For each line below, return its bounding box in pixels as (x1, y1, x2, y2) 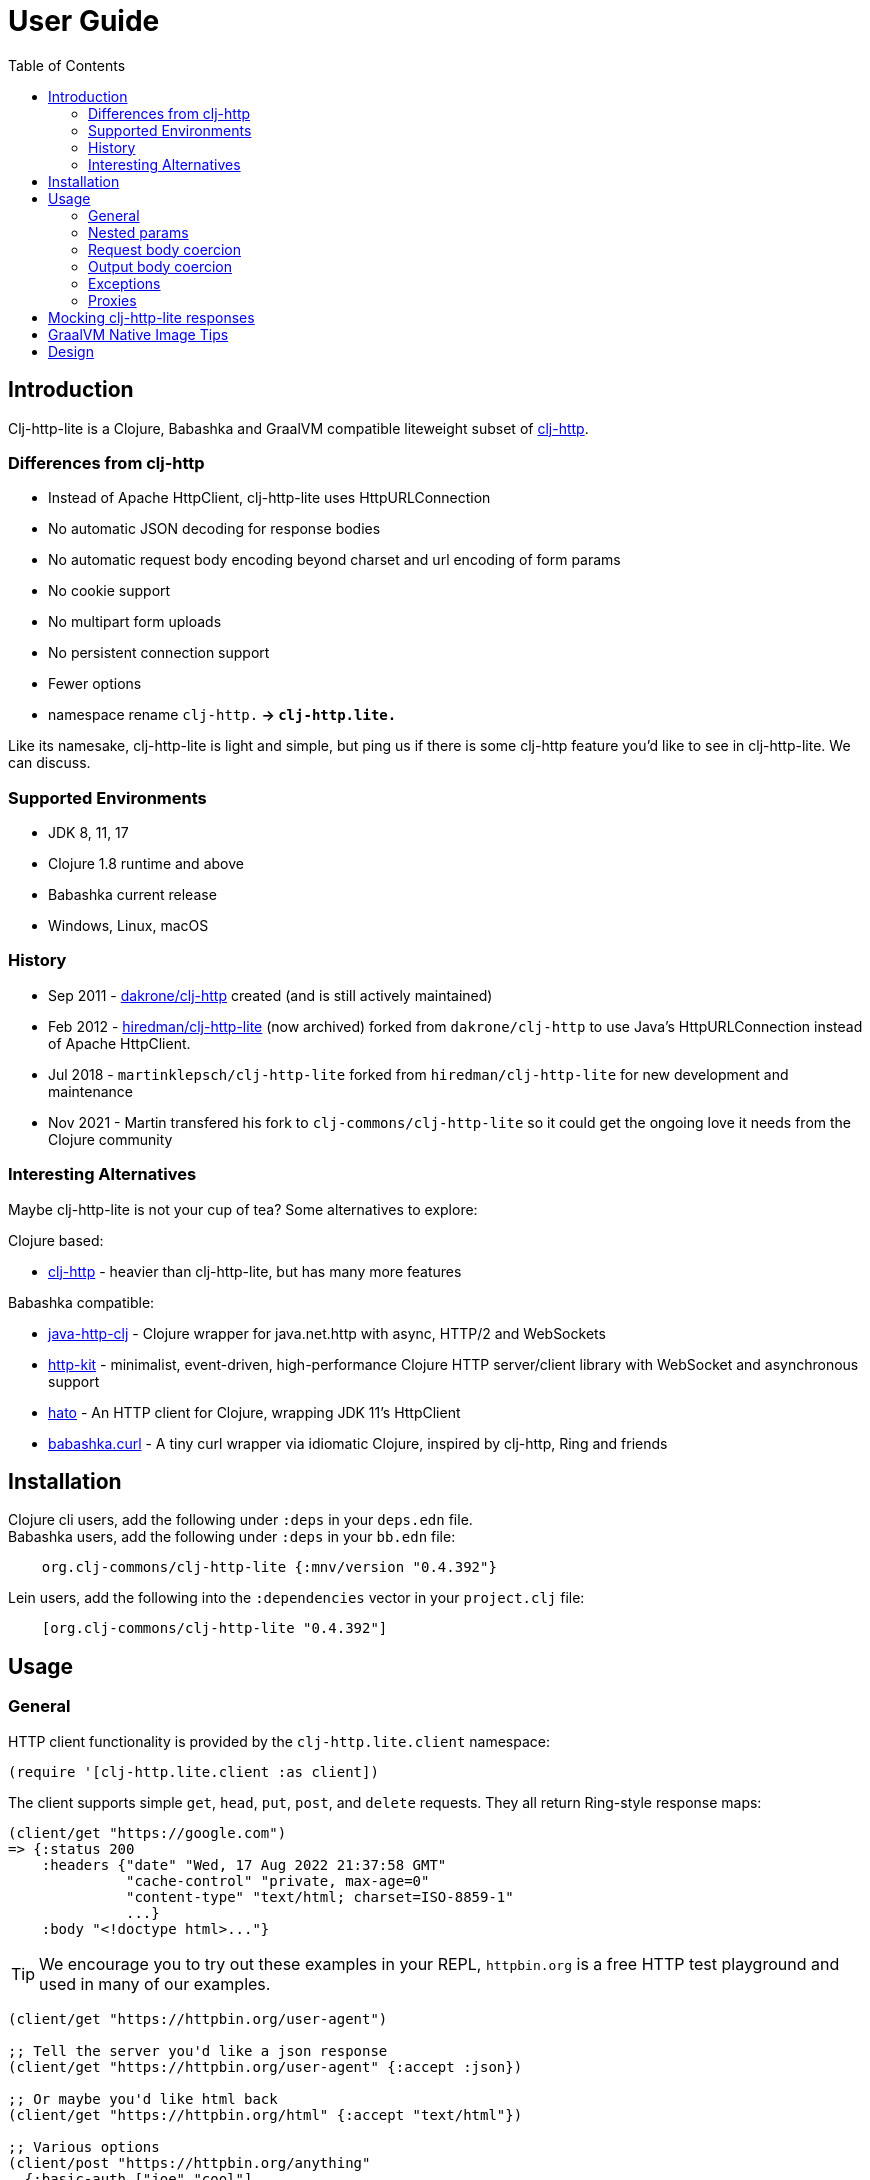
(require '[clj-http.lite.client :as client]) (8, 1763, 379, 1780)
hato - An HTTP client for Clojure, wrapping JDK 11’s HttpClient (48, 1403, 461, 1421)
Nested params (88, 223, 189, 241)
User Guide (8, 4, 160, 38)
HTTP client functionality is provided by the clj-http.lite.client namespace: (8, 1732, 551, 1750)
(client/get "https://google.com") (8, 1824, 287, 1841)
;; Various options (8, 2138, 160, 2155)
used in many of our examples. (39, 1973, 271, 1994)
